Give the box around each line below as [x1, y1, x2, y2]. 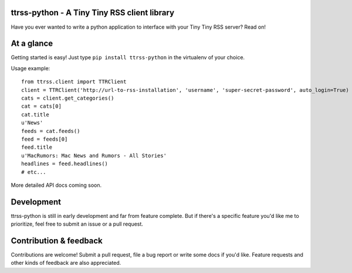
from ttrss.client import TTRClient [21, 79, 127, 85]
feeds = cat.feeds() [21, 128, 80, 134]
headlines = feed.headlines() [21, 161, 109, 167]
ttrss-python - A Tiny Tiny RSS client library [11, 8, 175, 18]
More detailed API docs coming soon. [11, 182, 102, 189]
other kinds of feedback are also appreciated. [11, 260, 121, 267]
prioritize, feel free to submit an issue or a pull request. [11, 220, 144, 228]
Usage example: [11, 64, 50, 71]
